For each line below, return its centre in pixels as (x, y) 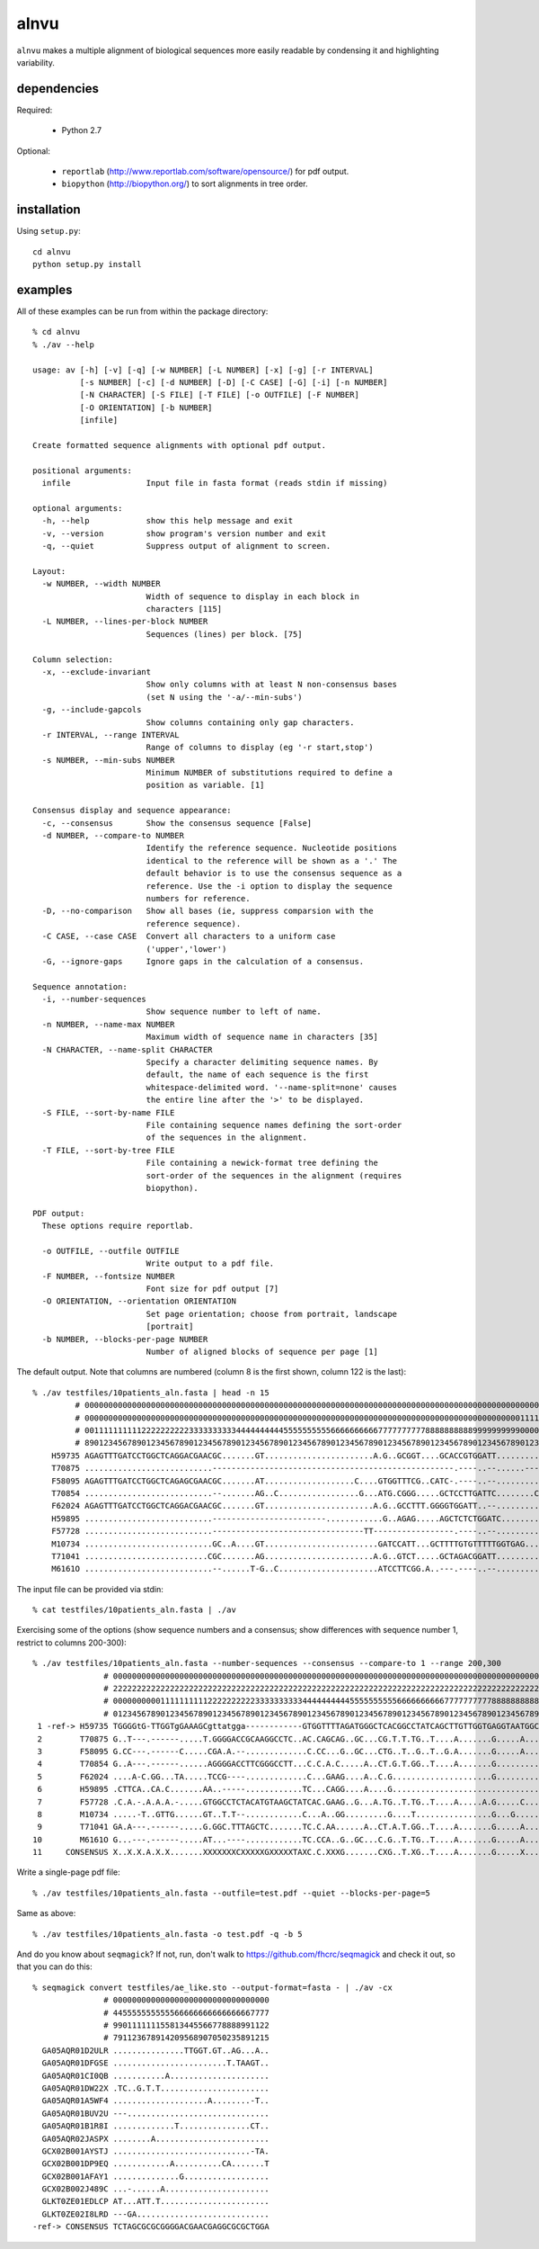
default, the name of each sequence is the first (257, 1075)
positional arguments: (83, 470)
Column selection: (73, 659)
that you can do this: (55, 1967)
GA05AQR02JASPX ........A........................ (155, 2138)
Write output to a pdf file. (210, 1263)
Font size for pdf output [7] (212, 1289)
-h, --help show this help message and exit (168, 521)
